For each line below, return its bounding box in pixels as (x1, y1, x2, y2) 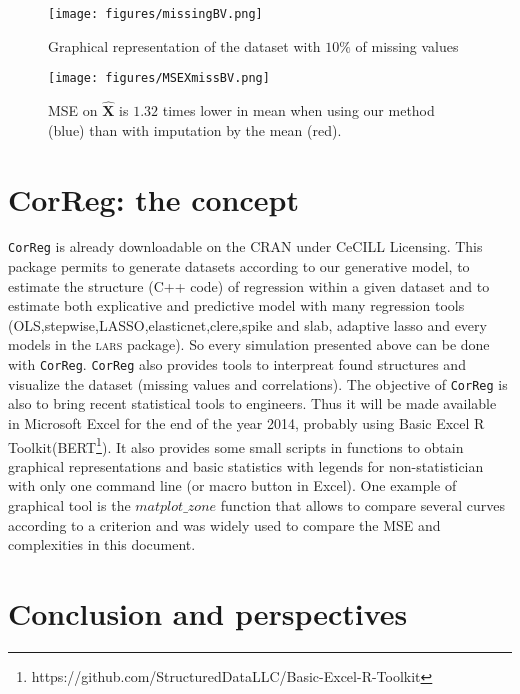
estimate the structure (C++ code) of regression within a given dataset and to (8, 275, 490, 296)
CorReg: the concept (8, 178, 299, 219)
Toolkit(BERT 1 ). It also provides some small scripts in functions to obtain (8, 433, 464, 457)
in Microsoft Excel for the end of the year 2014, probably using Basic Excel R (8, 412, 485, 433)
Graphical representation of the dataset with (48, 35, 321, 56)
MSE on (48, 100, 98, 121)
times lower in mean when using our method (162, 100, 435, 121)
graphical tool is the (8, 495, 131, 515)
